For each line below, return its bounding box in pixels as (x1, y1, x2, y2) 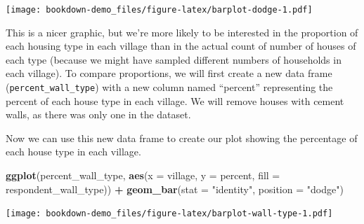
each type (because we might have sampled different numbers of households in (6, 52, 342, 66)
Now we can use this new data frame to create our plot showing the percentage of (6, 130, 358, 145)
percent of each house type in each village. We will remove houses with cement (6, 93, 344, 108)
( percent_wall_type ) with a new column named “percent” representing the (6, 80, 333, 94)
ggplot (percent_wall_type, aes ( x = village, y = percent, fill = (6, 168, 280, 183)
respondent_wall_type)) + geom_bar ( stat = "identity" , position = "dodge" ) (6, 181, 344, 196)
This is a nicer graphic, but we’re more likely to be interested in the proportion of (6, 24, 358, 39)
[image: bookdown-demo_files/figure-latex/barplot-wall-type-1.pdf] (6, 209, 333, 219)
